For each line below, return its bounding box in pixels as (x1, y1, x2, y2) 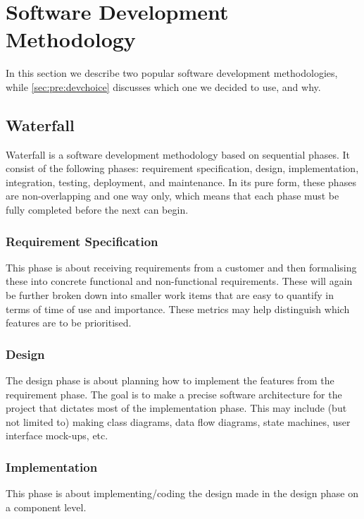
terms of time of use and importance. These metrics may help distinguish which (6, 301, 350, 316)
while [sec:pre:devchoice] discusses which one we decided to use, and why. (6, 79, 321, 94)
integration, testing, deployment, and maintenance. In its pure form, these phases (6, 174, 356, 189)
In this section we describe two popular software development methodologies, (6, 66, 338, 80)
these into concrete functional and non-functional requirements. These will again (6, 274, 353, 288)
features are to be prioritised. (6, 315, 132, 330)
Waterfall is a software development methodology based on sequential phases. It (6, 147, 350, 161)
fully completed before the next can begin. (6, 202, 189, 217)
